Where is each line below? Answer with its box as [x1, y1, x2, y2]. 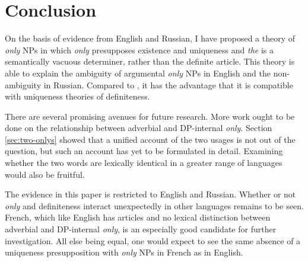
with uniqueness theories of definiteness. [5, 90, 150, 103]
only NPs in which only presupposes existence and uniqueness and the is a [5, 43, 274, 56]
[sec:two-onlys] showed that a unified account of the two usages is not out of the [5, 133, 296, 145]
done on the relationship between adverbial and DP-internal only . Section [5, 122, 272, 134]
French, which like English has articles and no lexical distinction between [5, 211, 271, 223]
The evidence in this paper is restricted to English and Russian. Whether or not [5, 188, 296, 200]
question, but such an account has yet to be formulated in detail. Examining [5, 145, 283, 157]
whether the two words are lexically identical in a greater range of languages [5, 156, 282, 169]
